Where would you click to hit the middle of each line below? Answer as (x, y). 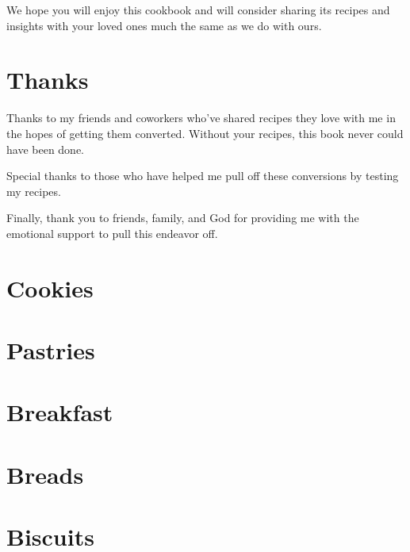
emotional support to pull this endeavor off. (112, 233)
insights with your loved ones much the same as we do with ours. (164, 25)
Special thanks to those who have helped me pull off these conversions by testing (203, 176)
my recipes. (34, 191)
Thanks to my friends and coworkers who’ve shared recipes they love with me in (201, 118)
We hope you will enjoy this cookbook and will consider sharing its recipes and (198, 10)
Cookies (50, 287)
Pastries (51, 350)
